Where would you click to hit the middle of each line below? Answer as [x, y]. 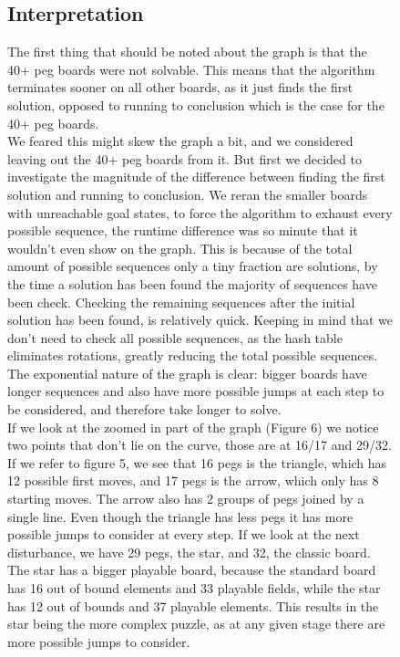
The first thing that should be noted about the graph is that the [187, 52]
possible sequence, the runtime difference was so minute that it [183, 230]
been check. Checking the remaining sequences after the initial [181, 302]
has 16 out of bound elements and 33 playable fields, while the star [194, 588]
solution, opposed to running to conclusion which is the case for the [196, 104]
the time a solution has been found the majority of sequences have [192, 283]
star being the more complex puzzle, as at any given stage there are [196, 624]
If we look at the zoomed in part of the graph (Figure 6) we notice [193, 427]
